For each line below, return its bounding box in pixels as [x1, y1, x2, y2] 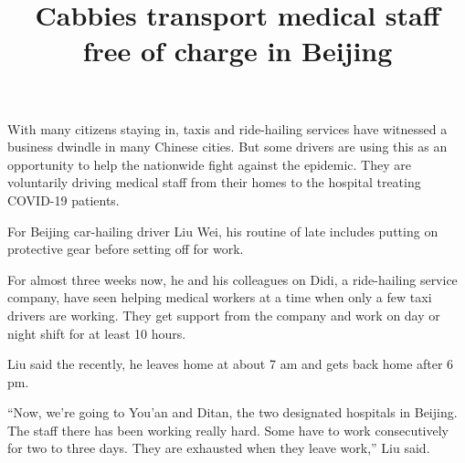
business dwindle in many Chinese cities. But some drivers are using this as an [7, 137, 448, 156]
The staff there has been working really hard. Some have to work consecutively [7, 420, 449, 439]
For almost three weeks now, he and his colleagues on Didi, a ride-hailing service [7, 269, 458, 289]
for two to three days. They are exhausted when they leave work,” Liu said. [7, 438, 430, 458]
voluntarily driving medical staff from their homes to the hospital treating [7, 173, 421, 192]
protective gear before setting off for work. [7, 239, 244, 258]
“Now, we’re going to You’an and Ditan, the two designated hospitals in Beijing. [7, 403, 458, 422]
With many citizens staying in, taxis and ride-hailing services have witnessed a [7, 119, 448, 138]
